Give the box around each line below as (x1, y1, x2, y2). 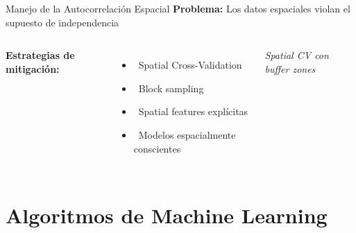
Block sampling (138, 80, 204, 95)
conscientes (133, 141, 181, 155)
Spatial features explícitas (138, 104, 248, 119)
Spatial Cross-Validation (138, 58, 242, 72)
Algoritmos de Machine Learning (6, 201, 328, 230)
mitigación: (6, 61, 60, 76)
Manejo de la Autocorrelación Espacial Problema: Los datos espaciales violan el (6, 1, 350, 15)
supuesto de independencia (6, 15, 119, 29)
